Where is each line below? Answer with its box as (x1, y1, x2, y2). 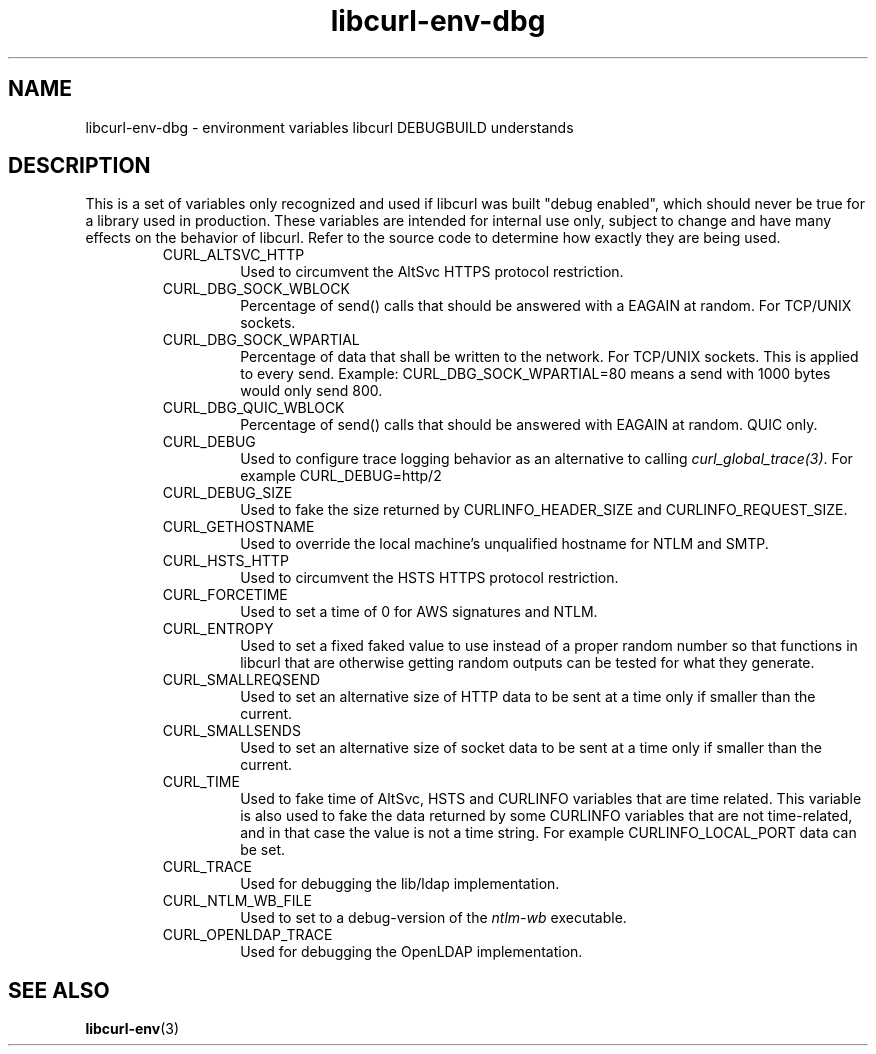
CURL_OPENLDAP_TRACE (162, 926, 333, 944)
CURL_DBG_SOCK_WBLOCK (162, 280, 350, 298)
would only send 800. (240, 382, 383, 400)
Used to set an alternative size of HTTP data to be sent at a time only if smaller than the (240, 688, 816, 706)
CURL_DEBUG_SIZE (162, 484, 293, 502)
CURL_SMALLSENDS (162, 722, 301, 740)
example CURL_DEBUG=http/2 (240, 467, 442, 485)
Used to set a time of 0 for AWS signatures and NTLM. (240, 603, 598, 621)
